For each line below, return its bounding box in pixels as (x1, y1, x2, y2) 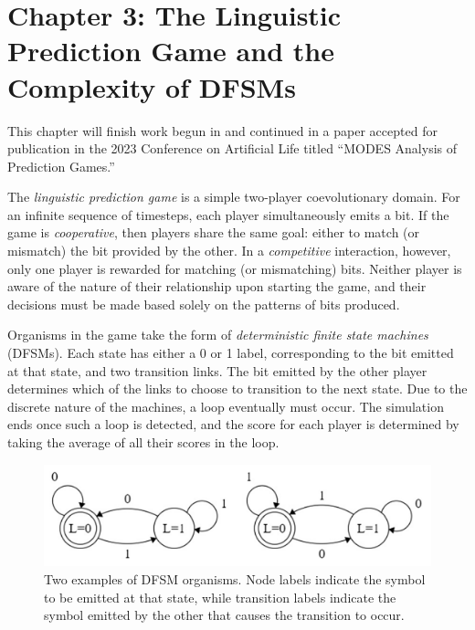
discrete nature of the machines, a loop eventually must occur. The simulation (7, 396, 444, 415)
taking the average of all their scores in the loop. (7, 433, 280, 451)
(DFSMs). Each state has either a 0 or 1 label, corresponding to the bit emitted (7, 343, 454, 362)
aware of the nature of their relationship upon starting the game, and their (7, 277, 427, 296)
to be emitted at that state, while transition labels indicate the (44, 587, 396, 606)
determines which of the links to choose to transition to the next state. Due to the (7, 379, 468, 398)
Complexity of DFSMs (7, 68, 296, 105)
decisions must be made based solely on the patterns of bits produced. (7, 294, 400, 313)
